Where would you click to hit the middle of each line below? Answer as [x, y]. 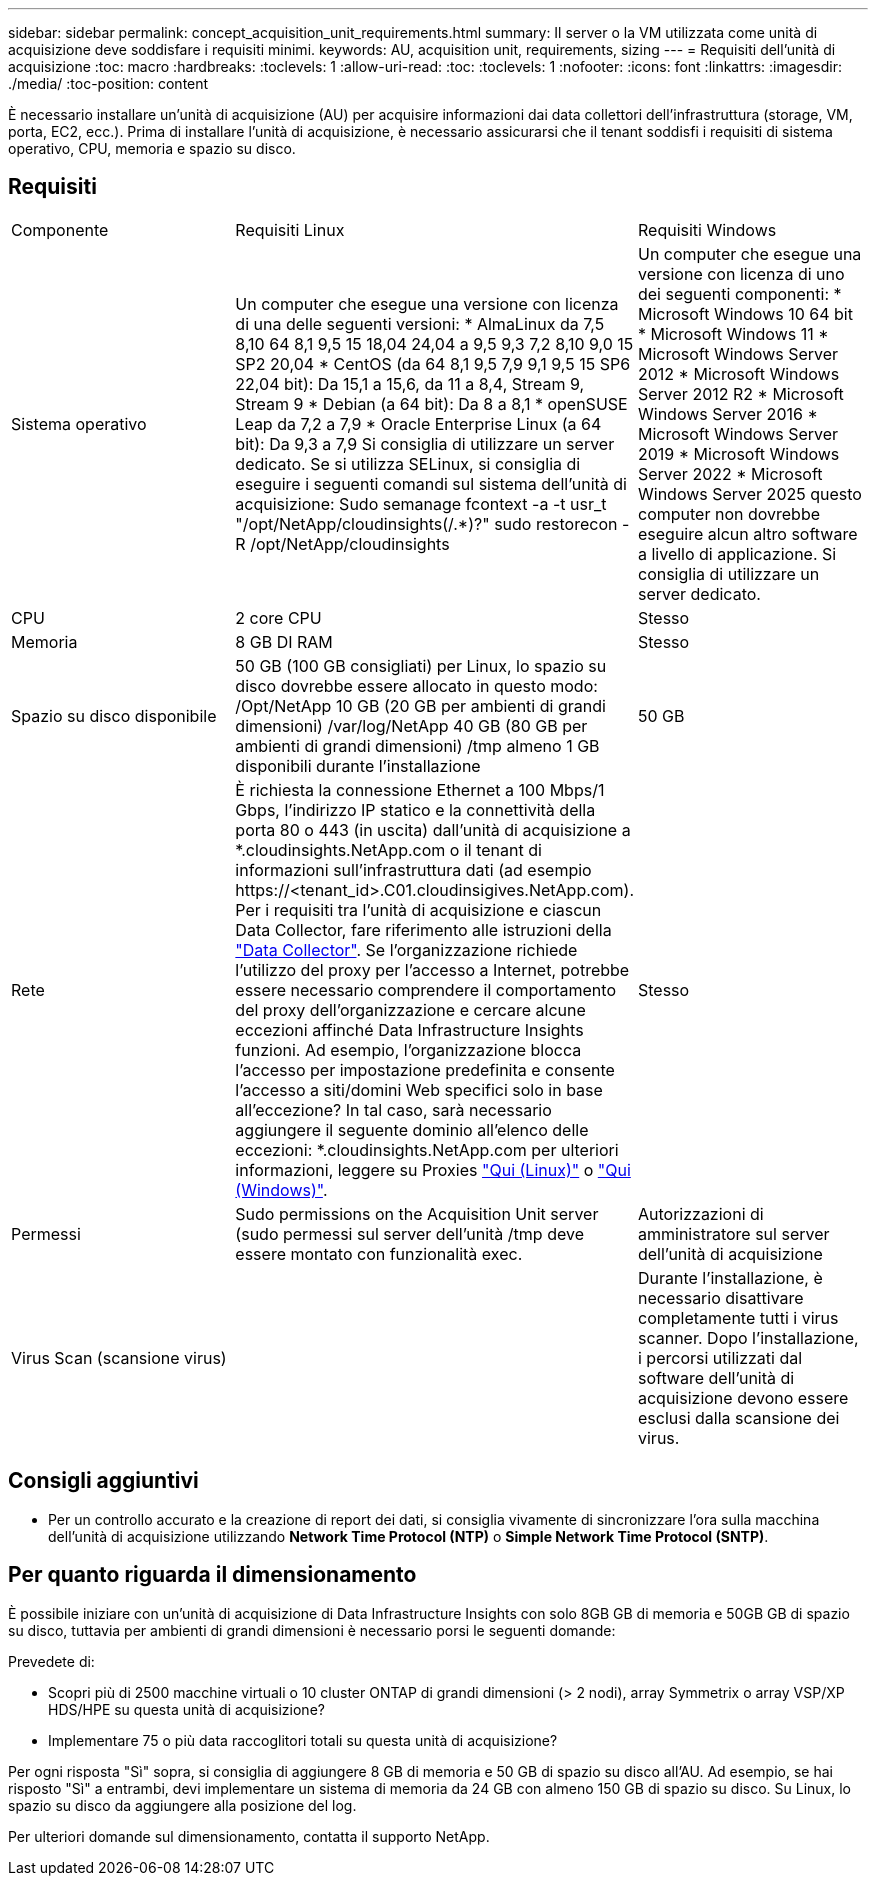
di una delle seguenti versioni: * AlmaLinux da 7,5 [420, 323]
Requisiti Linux [290, 229]
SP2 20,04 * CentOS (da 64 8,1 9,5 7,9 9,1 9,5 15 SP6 [433, 363]
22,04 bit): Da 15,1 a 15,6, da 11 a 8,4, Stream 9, [410, 383]
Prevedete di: [51, 1661]
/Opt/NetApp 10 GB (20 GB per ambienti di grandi [420, 705]
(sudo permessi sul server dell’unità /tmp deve [409, 1233]
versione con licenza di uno [741, 273]
